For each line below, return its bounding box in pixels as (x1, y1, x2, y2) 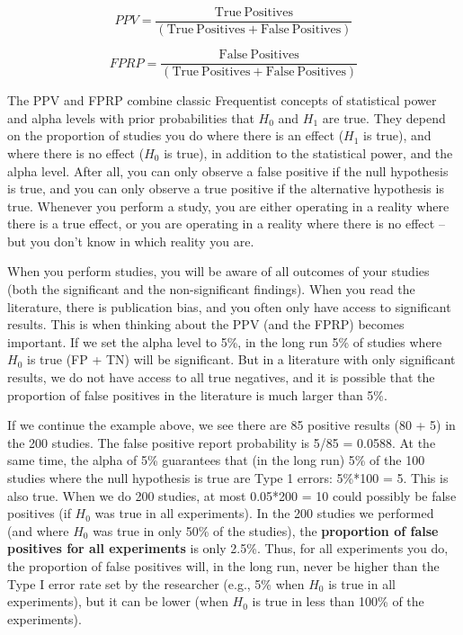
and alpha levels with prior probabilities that (7, 108, 254, 127)
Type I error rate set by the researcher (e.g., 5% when (7, 574, 305, 593)
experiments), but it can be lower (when (7, 592, 228, 611)
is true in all (328, 574, 396, 593)
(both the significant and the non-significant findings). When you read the (7, 280, 415, 299)
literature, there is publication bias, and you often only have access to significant (7, 297, 451, 316)
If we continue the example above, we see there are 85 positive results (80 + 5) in (7, 416, 456, 434)
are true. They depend (322, 108, 446, 127)
